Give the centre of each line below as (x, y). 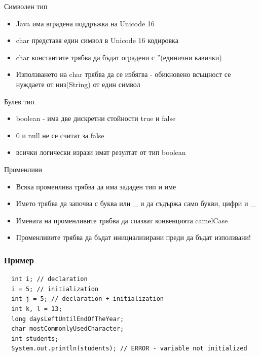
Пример (19, 260)
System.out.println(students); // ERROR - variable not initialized (129, 349)
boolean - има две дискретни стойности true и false (96, 118)
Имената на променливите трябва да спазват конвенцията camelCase (122, 220)
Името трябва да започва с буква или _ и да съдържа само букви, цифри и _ (136, 203)
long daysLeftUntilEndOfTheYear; (68, 319)
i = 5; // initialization (55, 289)
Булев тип (19, 101)
